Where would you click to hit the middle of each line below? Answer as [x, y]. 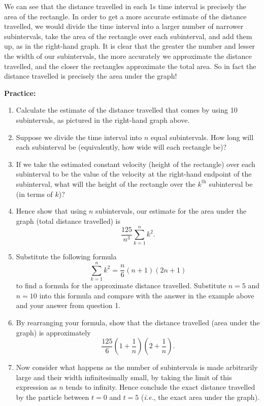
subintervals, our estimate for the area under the [171, 211]
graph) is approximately [53, 332]
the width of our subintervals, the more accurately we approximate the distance [128, 56]
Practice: [20, 93]
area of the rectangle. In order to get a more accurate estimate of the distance [125, 16]
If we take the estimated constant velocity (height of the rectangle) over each [136, 164]
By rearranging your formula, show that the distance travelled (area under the [138, 322]
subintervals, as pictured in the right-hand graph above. [103, 120]
